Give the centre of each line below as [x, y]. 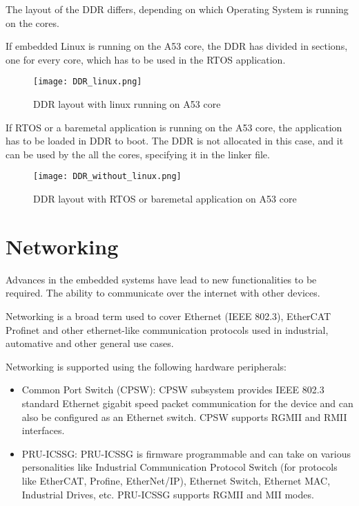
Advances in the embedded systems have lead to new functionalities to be [161, 279]
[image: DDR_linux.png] [88, 82]
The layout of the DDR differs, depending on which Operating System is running [177, 9]
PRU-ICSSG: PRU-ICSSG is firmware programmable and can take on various [186, 453]
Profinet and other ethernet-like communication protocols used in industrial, [167, 329]
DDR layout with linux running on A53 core [127, 104]
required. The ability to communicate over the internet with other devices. [163, 293]
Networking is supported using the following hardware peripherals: [146, 366]
